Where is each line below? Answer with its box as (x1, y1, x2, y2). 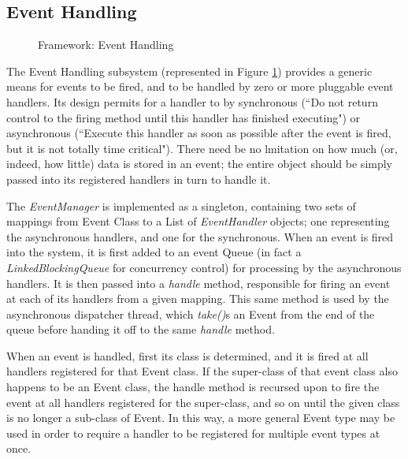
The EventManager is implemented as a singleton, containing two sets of (6, 197, 356, 214)
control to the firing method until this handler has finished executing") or (6, 109, 361, 125)
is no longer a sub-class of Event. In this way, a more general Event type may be (6, 409, 395, 426)
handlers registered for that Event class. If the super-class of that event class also (6, 363, 398, 379)
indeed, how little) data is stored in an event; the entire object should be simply (6, 155, 392, 172)
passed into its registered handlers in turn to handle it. (6, 170, 271, 187)
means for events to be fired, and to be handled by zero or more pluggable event (6, 78, 394, 95)
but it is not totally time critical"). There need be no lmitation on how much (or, (6, 140, 398, 156)
